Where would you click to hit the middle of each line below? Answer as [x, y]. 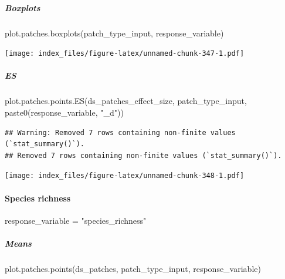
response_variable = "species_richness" [76, 220]
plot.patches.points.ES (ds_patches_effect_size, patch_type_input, [126, 101]
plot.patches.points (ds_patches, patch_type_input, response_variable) [133, 268]
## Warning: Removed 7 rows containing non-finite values [120, 132]
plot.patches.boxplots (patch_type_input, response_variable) [114, 33]
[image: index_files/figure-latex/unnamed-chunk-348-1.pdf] [125, 176]
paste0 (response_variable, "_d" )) [64, 112]
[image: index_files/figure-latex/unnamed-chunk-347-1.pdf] [125, 54]
